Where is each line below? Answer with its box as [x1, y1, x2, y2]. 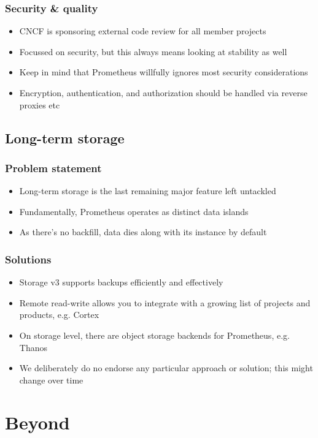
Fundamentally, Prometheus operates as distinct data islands [19, 205, 249, 217]
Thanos [19, 341, 47, 353]
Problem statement [5, 160, 102, 175]
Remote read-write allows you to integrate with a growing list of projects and [19, 296, 311, 309]
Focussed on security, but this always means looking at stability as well [19, 45, 287, 58]
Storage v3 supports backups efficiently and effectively [19, 276, 223, 289]
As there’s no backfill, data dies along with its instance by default [19, 225, 267, 238]
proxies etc [19, 98, 60, 111]
